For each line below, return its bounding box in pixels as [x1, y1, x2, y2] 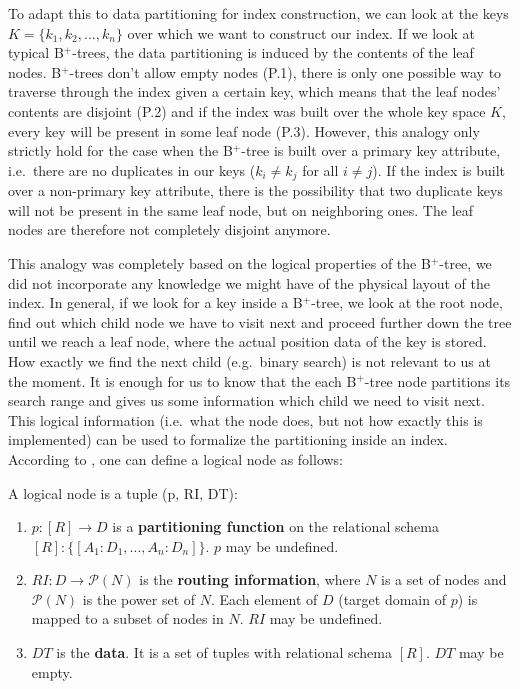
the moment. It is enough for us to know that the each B [8, 370, 357, 391]
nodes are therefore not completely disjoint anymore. [8, 219, 331, 240]
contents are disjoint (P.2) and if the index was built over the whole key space [8, 100, 486, 121]
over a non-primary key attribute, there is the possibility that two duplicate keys [8, 180, 503, 201]
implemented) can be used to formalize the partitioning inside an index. [8, 429, 448, 450]
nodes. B [8, 61, 62, 82]
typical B [8, 42, 64, 63]
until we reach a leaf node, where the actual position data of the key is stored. [8, 331, 487, 352]
